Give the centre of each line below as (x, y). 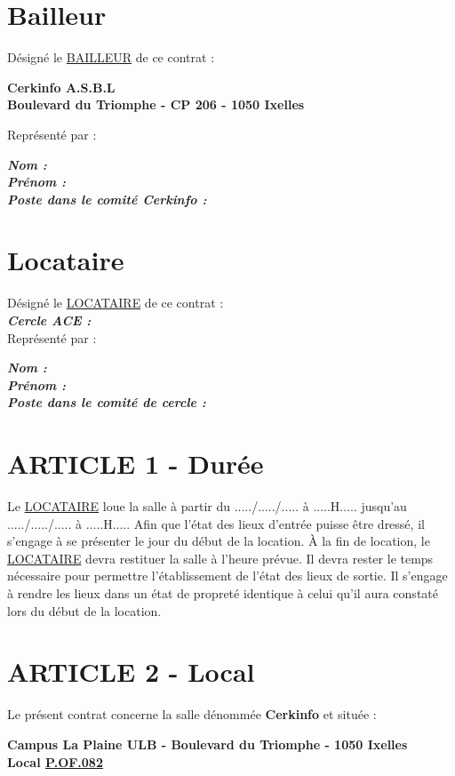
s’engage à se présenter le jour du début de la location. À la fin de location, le (219, 541)
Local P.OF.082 (55, 761)
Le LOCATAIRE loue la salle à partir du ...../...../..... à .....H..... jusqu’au (207, 506)
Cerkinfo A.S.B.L (61, 87)
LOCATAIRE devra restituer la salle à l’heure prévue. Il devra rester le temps (220, 558)
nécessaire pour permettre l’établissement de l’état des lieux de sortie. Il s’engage (227, 576)
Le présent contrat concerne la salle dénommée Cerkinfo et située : (192, 714)
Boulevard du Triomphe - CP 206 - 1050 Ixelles (156, 104)
